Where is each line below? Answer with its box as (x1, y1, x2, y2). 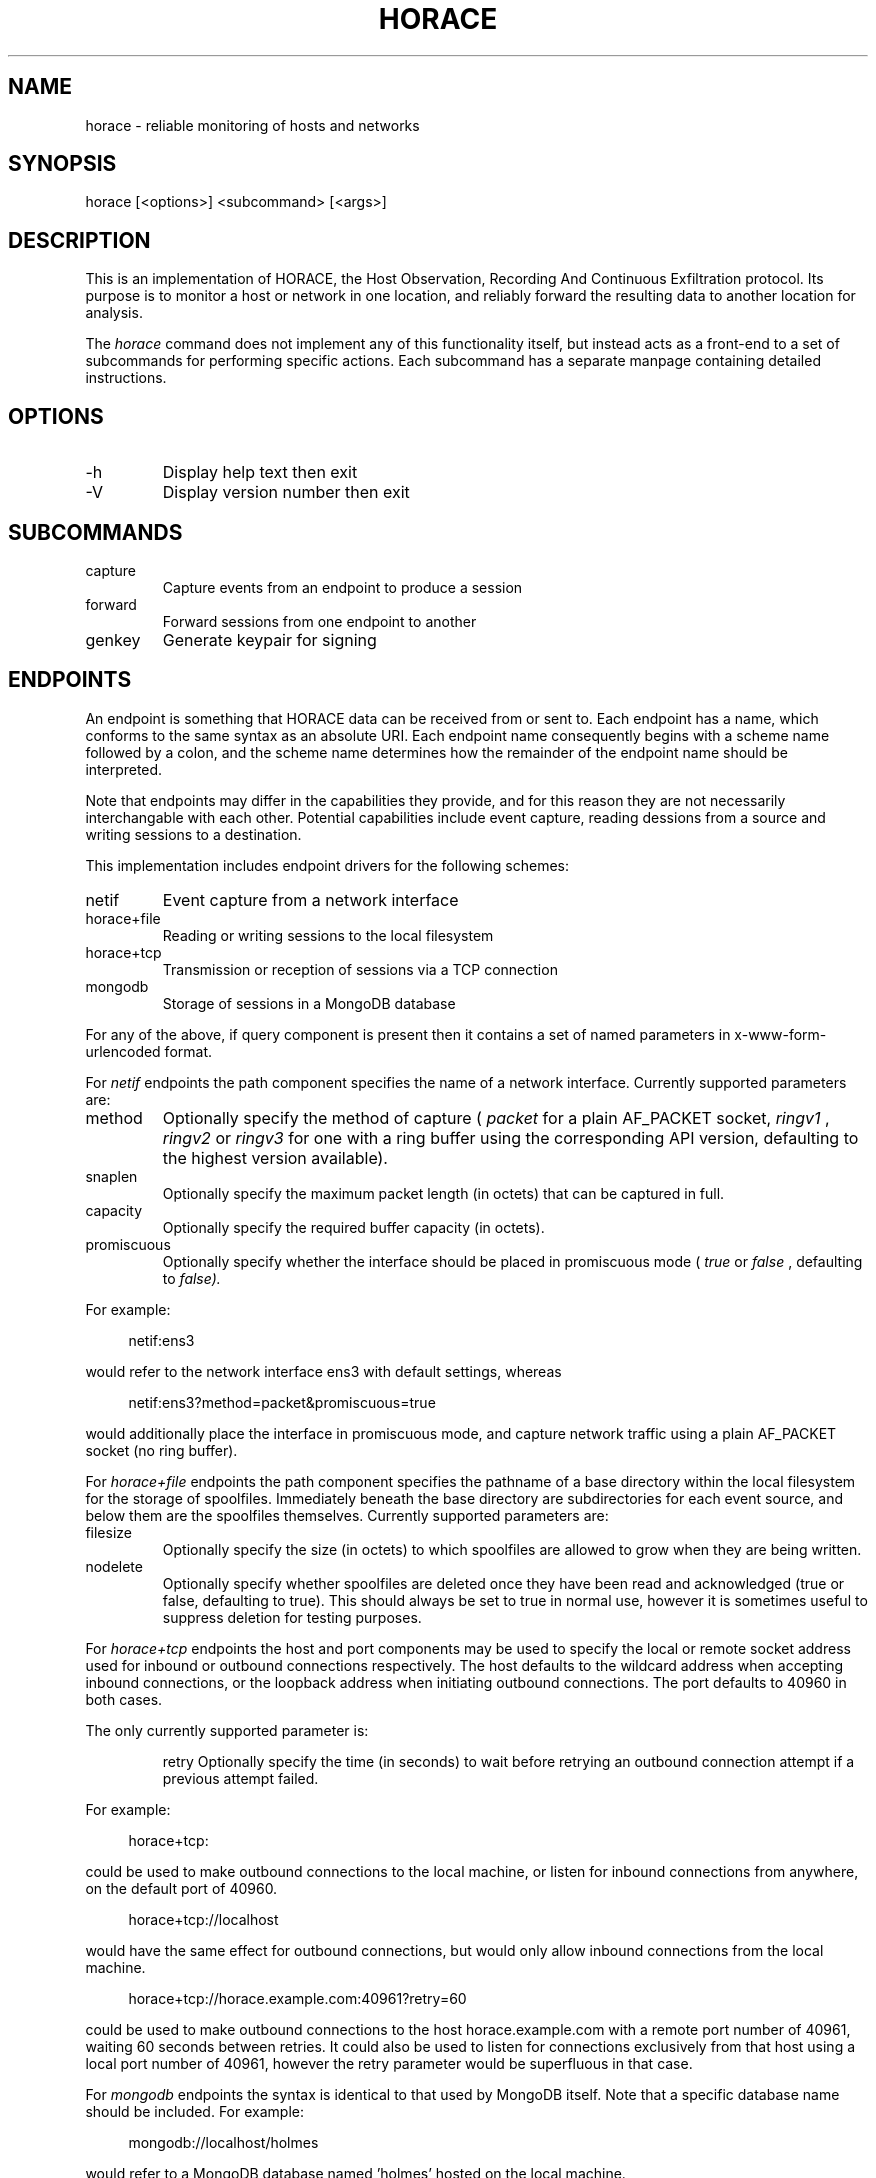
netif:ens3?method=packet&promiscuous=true (128, 1393, 436, 1411)
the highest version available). (162, 1147, 388, 1168)
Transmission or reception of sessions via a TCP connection (162, 960, 558, 978)
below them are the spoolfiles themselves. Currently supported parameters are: (85, 1506, 609, 1524)
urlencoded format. (85, 1042, 213, 1060)
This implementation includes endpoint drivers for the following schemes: (85, 856, 569, 874)
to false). (162, 1269, 221, 1287)
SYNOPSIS (8, 151, 117, 177)
